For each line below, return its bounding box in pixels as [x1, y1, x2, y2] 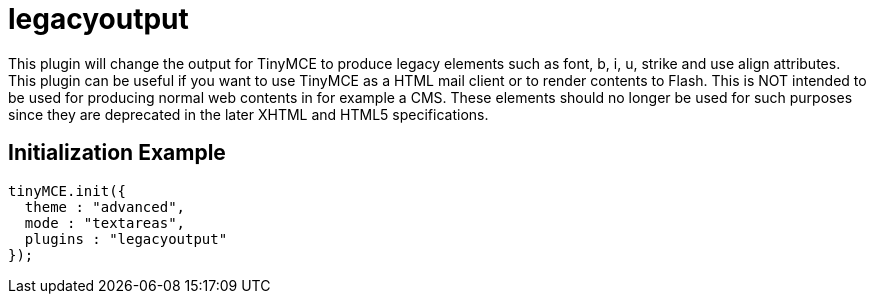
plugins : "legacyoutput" [24, 230, 228, 247]
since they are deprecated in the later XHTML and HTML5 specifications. [8, 105, 489, 123]
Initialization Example [8, 140, 226, 166]
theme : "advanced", [24, 198, 186, 215]
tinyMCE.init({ [8, 182, 127, 199]
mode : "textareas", [24, 214, 186, 231]
